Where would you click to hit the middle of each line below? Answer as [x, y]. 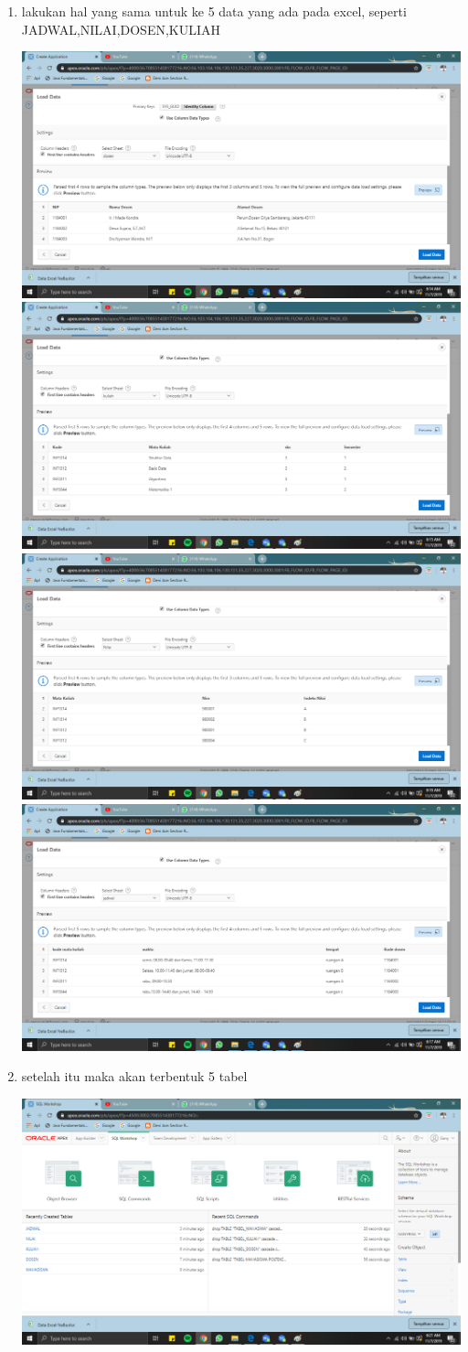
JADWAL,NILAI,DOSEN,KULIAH [121, 29]
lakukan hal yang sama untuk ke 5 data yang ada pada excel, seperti [214, 11]
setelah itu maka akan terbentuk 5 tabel [134, 1076]
